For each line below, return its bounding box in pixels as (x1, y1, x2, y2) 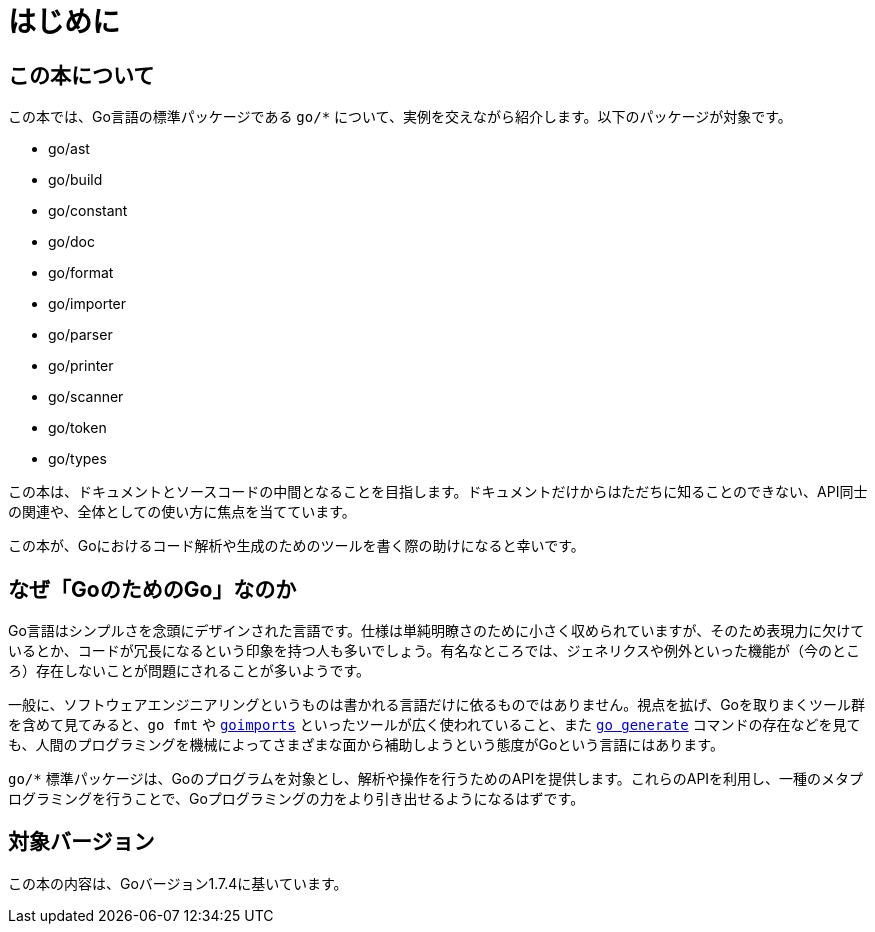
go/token (48, 419, 107, 437)
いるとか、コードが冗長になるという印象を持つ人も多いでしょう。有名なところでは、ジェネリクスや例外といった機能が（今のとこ (8, 642, 861, 660)
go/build (48, 171, 103, 189)
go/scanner (48, 388, 124, 406)
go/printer (48, 357, 114, 375)
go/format (48, 264, 114, 282)
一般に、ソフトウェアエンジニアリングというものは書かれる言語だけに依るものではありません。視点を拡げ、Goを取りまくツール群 (8, 696, 866, 714)
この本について (8, 62, 155, 88)
